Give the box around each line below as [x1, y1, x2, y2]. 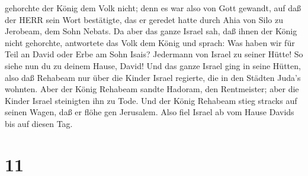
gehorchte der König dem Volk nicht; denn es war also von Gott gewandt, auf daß [5, 2, 301, 14]
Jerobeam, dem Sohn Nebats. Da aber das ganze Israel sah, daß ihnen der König [5, 25, 297, 37]
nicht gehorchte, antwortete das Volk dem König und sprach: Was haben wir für [5, 36, 295, 48]
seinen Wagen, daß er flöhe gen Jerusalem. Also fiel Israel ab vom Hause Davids [5, 106, 294, 118]
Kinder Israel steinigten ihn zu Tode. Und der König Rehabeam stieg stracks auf [5, 94, 297, 106]
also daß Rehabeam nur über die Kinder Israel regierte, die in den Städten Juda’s [5, 71, 301, 83]
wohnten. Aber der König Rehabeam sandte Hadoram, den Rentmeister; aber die [5, 83, 299, 95]
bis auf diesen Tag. [5, 117, 73, 129]
